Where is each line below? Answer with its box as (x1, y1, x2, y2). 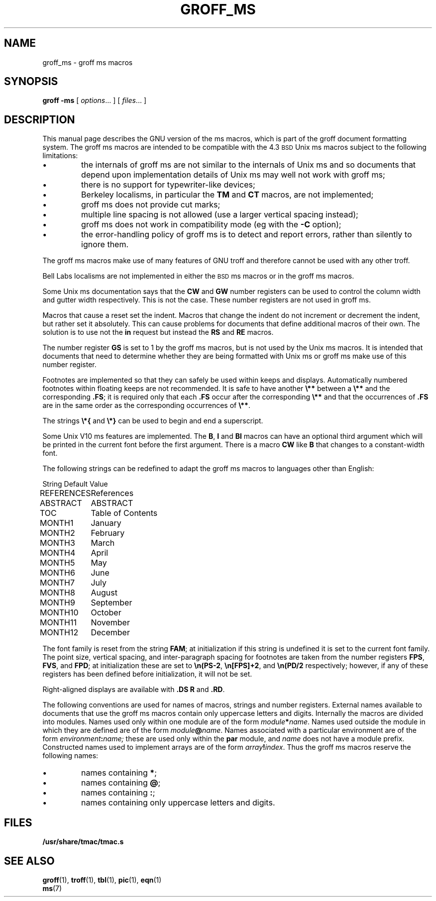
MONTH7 (39, 578, 75, 588)
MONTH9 (39, 598, 75, 608)
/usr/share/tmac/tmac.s (42, 837, 124, 846)
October (91, 607, 121, 618)
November (91, 617, 130, 628)
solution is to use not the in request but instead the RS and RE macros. (42, 328, 274, 337)
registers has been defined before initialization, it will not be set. (42, 670, 252, 679)
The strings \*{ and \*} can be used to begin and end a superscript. (42, 416, 263, 425)
